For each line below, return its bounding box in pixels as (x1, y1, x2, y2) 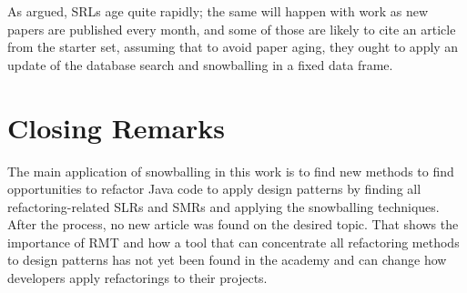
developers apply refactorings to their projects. (7, 268, 268, 288)
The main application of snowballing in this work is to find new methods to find (7, 161, 454, 180)
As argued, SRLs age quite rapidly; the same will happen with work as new (7, 2, 429, 20)
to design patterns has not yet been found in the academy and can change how (7, 250, 447, 269)
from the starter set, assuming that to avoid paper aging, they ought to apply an (7, 37, 459, 56)
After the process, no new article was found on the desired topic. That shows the (7, 215, 459, 234)
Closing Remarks (7, 108, 226, 146)
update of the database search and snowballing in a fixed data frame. (7, 55, 393, 74)
